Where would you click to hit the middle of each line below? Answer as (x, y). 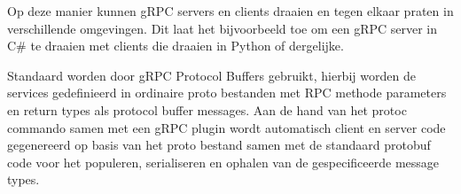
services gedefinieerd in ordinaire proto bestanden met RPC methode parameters (227, 93)
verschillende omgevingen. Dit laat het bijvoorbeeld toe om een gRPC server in (223, 28)
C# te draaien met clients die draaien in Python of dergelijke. (176, 46)
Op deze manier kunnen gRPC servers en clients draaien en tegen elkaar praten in (230, 11)
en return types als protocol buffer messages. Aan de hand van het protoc (207, 109)
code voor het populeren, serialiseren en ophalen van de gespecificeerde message (223, 162)
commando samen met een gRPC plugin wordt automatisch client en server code (227, 127)
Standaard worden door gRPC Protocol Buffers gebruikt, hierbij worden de (211, 75)
